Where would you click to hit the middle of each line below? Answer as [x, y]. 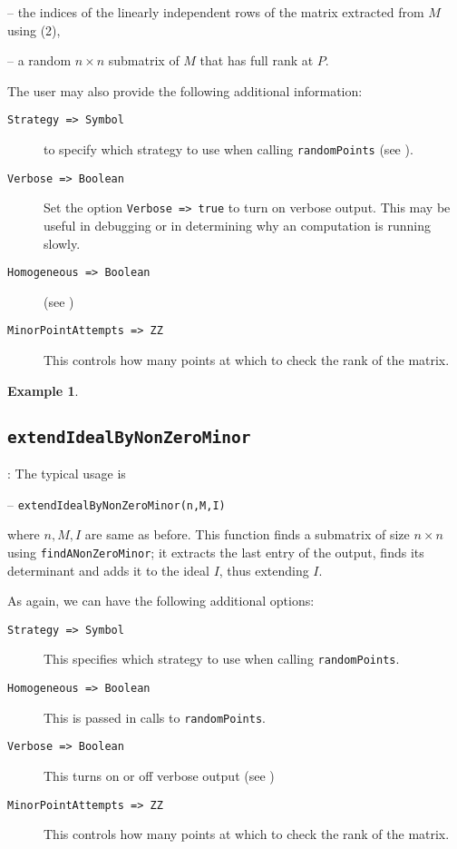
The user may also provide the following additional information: [185, 90]
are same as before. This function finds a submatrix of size [247, 534]
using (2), [34, 30]
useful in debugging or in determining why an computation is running [237, 225]
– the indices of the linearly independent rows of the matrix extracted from [216, 12]
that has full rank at [257, 60]
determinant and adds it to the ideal [108, 570]
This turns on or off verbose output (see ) [159, 776]
